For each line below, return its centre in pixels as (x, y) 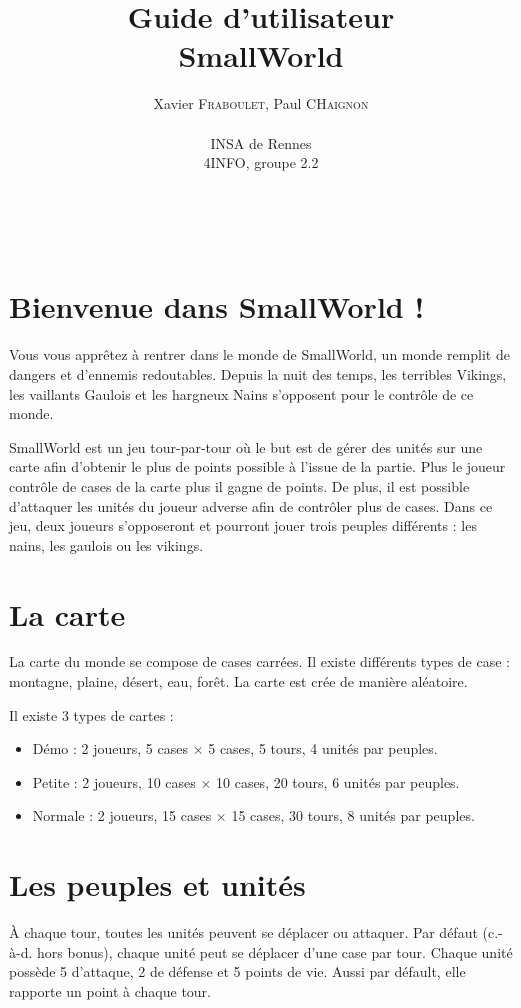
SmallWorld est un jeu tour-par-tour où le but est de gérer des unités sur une (246, 446)
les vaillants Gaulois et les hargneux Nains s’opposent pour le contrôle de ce (241, 393)
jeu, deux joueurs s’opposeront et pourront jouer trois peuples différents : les (243, 525)
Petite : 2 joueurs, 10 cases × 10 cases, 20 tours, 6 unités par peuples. (246, 781)
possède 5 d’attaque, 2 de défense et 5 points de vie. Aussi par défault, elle (237, 971)
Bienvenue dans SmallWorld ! (217, 306)
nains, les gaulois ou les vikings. (106, 544)
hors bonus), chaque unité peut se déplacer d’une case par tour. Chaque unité (274, 951)
